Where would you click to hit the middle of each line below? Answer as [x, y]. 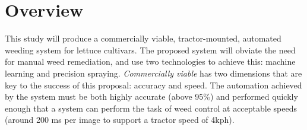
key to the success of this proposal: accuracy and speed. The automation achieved [153, 85]
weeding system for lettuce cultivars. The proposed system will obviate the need [150, 50]
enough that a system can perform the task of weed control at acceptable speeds [151, 108]
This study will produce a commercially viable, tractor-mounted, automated [143, 38]
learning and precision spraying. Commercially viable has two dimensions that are [153, 73]
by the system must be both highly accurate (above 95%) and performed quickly [151, 96]
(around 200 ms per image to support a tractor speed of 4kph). [120, 120]
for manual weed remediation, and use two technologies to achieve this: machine [150, 61]
